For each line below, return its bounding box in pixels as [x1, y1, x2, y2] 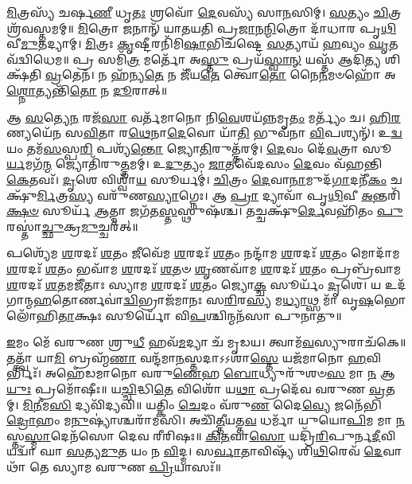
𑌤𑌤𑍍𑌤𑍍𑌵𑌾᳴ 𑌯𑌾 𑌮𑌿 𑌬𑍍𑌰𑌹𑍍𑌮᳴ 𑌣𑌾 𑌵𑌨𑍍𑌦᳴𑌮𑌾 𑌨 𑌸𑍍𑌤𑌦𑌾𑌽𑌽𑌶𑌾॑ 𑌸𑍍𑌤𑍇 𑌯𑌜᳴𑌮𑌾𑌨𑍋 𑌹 [6, 349, 367, 365]
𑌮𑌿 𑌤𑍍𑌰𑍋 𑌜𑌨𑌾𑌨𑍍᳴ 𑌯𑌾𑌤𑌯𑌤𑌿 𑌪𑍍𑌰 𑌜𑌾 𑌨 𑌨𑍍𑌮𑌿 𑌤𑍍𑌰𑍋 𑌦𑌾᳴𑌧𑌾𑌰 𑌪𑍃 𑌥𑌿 [77, 19, 397, 36]
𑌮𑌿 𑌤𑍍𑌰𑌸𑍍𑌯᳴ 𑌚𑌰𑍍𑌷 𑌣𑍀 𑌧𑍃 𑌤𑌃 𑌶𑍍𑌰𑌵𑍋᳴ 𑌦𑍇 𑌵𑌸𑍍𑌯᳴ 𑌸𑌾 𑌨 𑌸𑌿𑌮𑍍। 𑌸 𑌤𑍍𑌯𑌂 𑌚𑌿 [6, 4, 389, 20]
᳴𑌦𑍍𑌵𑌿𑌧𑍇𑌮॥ [6, 50, 69, 67]
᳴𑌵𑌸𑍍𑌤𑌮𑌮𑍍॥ [6, 19, 74, 36]
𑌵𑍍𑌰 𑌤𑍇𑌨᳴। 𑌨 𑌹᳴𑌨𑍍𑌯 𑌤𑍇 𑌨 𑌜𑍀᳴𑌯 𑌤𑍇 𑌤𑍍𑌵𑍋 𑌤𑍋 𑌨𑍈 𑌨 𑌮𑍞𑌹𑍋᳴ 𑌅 [45, 66, 396, 83]
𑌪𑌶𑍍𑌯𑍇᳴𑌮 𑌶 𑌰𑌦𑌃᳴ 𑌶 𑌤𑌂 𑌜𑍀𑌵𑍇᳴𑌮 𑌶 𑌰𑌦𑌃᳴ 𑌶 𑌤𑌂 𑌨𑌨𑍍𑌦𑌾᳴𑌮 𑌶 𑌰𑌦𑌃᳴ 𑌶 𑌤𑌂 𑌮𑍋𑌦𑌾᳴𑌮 [6, 244, 400, 261]
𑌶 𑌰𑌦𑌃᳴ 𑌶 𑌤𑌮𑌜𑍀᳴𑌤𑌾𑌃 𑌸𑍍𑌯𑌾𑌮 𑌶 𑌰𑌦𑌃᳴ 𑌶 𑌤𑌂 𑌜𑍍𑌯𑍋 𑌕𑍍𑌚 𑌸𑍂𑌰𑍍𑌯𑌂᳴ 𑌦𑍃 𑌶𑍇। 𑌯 [6, 275, 382, 292]
